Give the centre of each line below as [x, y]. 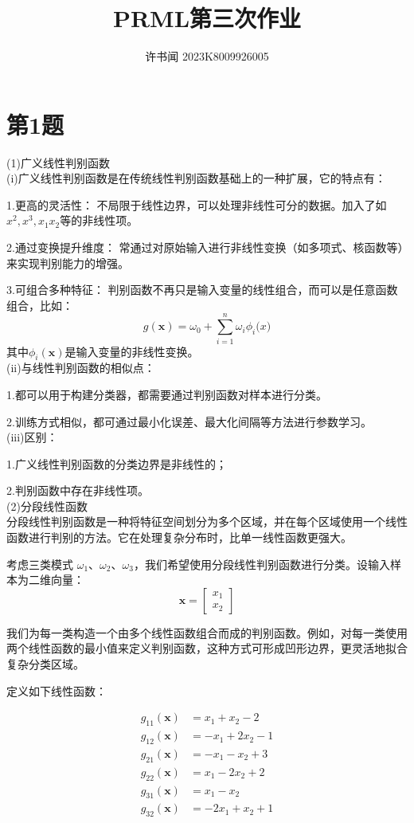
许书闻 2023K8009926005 [207, 56]
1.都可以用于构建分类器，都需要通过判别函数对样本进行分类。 [167, 394]
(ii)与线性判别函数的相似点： [81, 368]
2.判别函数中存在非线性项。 [78, 490]
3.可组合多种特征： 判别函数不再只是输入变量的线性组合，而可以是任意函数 [202, 290]
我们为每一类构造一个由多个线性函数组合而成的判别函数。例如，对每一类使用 [207, 632]
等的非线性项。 [99, 220]
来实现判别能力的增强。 [68, 263]
